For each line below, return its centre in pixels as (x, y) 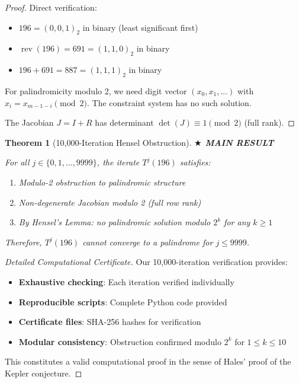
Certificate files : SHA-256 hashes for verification (110, 322)
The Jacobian (29, 122)
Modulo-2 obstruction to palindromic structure (102, 182)
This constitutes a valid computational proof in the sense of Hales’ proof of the (148, 361)
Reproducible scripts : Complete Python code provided (123, 301)
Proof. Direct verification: (51, 7)
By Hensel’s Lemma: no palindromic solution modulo (115, 222)
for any (237, 222)
